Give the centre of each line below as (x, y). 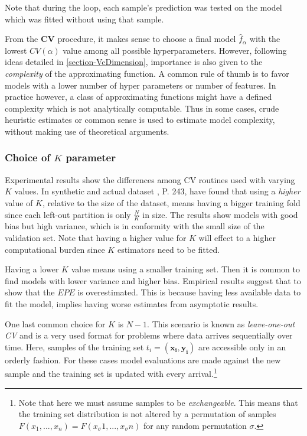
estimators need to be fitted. (169, 249)
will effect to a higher (237, 237)
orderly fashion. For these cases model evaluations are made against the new (143, 359)
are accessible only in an (242, 346)
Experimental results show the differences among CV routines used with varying (150, 179)
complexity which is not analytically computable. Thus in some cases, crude (142, 108)
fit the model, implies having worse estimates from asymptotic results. (132, 303)
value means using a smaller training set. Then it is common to (186, 269)
